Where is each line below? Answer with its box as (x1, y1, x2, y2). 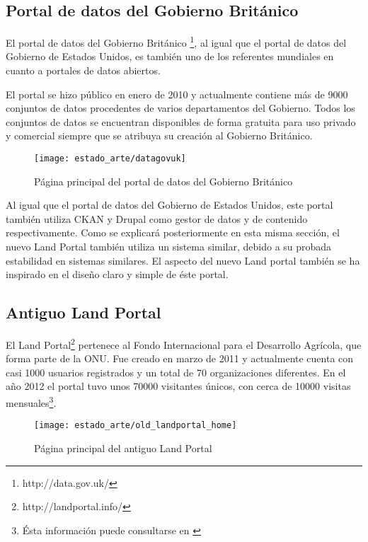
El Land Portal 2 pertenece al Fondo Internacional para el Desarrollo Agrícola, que (6, 335, 362, 352)
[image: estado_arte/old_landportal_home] (34, 420, 237, 431)
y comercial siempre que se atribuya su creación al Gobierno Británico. (6, 128, 313, 143)
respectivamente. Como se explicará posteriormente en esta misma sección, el (6, 225, 340, 240)
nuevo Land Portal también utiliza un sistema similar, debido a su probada (6, 239, 332, 254)
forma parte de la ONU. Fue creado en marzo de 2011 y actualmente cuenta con (6, 351, 354, 366)
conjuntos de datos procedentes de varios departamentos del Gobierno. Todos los (6, 100, 355, 115)
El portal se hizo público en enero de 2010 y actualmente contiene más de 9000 (6, 86, 348, 101)
